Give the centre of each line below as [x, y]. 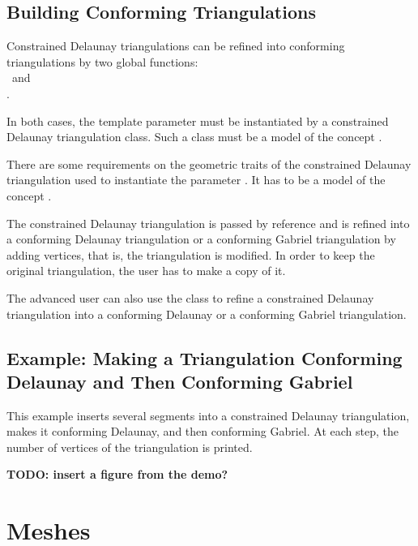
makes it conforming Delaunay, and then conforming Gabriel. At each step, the [203, 431]
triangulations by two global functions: [102, 61]
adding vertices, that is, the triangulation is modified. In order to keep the [191, 254]
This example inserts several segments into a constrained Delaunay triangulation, [208, 415]
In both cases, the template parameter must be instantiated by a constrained [198, 120]
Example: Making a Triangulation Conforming [205, 357]
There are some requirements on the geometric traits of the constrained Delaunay [209, 163]
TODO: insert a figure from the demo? [117, 474]
